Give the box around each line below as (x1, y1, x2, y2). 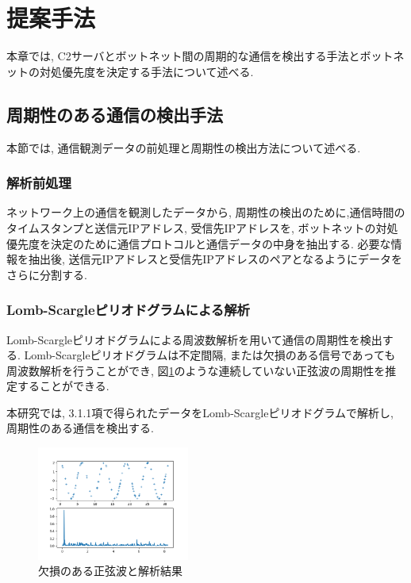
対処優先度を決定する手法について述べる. (39, 63, 254, 79)
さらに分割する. (6, 266, 87, 282)
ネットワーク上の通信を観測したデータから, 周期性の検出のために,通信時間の (6, 204, 405, 221)
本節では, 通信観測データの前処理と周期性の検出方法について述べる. (6, 139, 361, 155)
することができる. (17, 378, 109, 394)
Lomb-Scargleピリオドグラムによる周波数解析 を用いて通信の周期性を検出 (6, 331, 382, 347)
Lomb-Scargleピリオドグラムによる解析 (6, 300, 250, 320)
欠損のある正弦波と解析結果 (38, 562, 182, 579)
